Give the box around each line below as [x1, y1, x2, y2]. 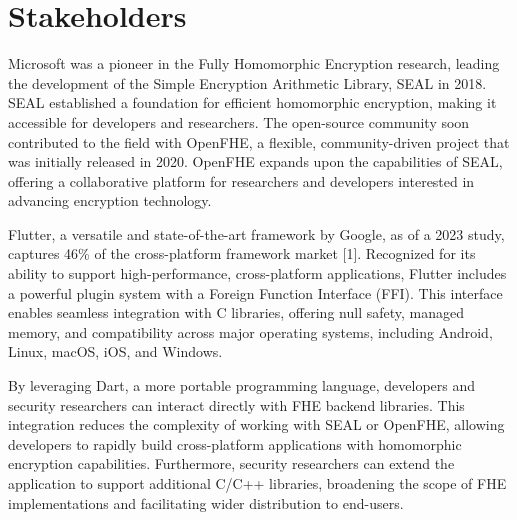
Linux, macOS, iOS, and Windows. [8, 341, 223, 362]
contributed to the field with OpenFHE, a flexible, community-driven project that [8, 131, 510, 152]
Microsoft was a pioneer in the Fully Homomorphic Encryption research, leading [8, 53, 500, 74]
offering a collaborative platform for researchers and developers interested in [8, 170, 475, 191]
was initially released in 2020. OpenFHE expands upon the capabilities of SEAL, [8, 151, 503, 172]
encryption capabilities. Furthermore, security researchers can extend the [8, 453, 455, 474]
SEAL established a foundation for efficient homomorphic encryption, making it [8, 92, 497, 113]
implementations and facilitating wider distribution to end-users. [8, 492, 404, 513]
